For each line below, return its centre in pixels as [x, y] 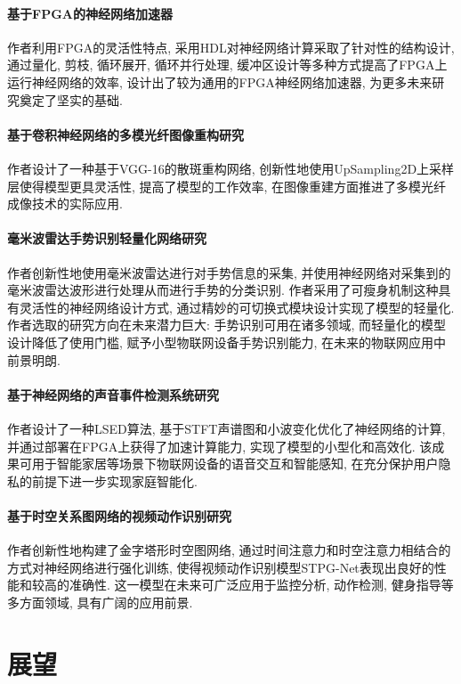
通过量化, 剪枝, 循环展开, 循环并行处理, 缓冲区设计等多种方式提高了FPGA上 [227, 65]
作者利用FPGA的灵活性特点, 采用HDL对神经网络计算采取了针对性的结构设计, [231, 47]
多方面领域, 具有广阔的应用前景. [100, 602]
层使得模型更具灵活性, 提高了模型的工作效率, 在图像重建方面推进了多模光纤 [227, 186]
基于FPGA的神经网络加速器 [90, 13]
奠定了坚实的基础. [71, 99]
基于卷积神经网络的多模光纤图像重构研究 [125, 134]
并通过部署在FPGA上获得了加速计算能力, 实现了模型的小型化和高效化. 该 [220, 446]
